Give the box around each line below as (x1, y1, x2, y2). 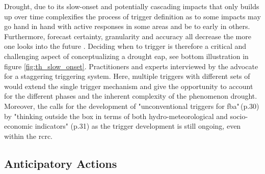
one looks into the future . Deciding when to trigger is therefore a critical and (4, 41, 247, 51)
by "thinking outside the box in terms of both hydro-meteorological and (4, 110, 228, 121)
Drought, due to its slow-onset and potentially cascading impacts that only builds (4, 1, 259, 11)
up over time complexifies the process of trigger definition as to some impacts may (4, 11, 261, 21)
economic (4, 121, 33, 131)
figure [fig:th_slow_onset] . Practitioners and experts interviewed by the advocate (4, 61, 258, 71)
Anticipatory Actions (4, 155, 117, 171)
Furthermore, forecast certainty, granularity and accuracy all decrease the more (4, 31, 251, 41)
